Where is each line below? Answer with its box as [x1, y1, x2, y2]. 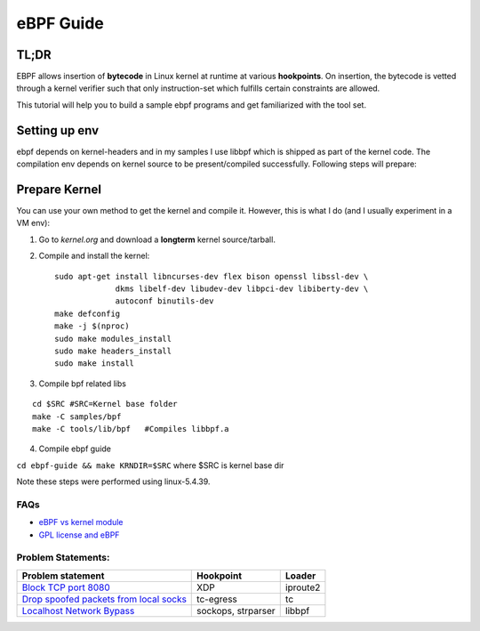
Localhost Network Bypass [21, 604, 135, 617]
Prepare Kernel [16, 182, 102, 197]
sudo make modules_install [54, 334, 172, 344]
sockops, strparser [196, 604, 276, 617]
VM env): [16, 218, 51, 229]
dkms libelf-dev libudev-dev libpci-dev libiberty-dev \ [115, 284, 369, 294]
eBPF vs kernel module [38, 517, 124, 528]
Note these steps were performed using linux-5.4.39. [16, 476, 211, 487]
